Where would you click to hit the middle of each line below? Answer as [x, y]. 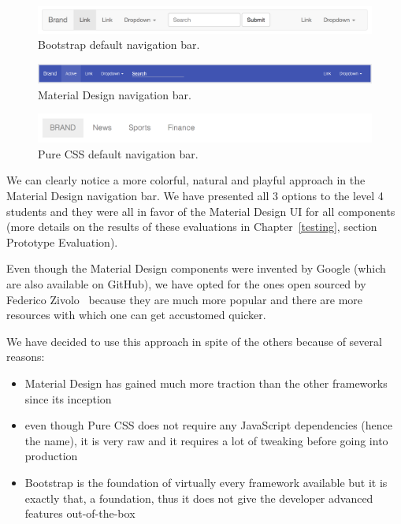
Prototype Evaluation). [62, 242]
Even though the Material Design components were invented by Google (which [196, 268]
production [51, 456]
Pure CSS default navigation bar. [118, 153]
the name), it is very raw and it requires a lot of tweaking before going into [206, 440]
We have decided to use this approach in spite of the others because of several [194, 341]
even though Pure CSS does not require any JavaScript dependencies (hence [209, 425]
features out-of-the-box [80, 513]
